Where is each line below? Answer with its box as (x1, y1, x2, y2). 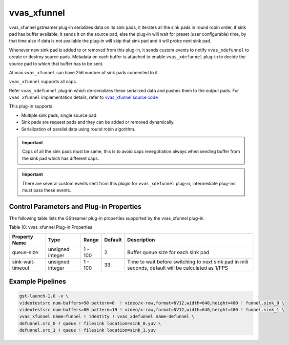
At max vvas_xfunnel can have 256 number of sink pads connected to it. (9, 69, 159, 75)
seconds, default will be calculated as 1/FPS (127, 264, 228, 271)
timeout (12, 264, 30, 271)
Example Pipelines (9, 278, 66, 286)
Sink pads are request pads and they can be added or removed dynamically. (21, 119, 175, 125)
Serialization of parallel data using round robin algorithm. (21, 126, 136, 132)
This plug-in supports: (9, 103, 54, 109)
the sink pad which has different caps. (22, 155, 100, 161)
